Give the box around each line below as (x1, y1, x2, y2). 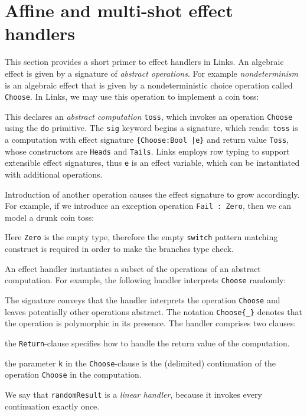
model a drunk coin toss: (5, 211, 94, 223)
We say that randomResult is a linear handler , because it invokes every (5, 388, 262, 400)
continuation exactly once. (5, 399, 100, 412)
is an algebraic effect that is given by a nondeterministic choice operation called (5, 78, 293, 91)
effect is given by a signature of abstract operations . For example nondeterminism (5, 67, 298, 79)
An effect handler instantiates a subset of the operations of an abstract (5, 262, 261, 274)
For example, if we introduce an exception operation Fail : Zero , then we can (5, 199, 292, 212)
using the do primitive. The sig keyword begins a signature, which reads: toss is (5, 122, 298, 134)
